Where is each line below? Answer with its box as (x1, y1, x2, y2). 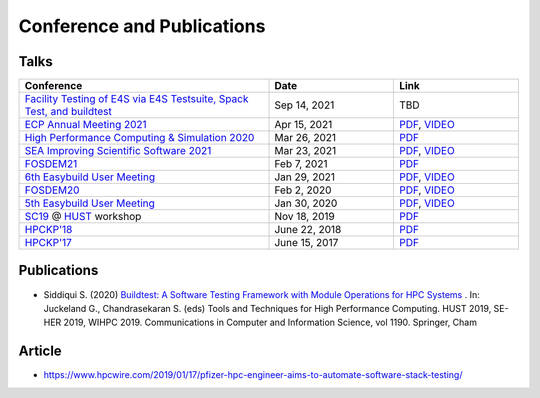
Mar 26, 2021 (274, 131, 337, 145)
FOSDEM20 (24, 183, 80, 197)
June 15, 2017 (274, 236, 339, 250)
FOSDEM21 (24, 157, 78, 171)
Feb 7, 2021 (274, 157, 328, 171)
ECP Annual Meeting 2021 (24, 118, 147, 132)
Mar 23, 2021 (274, 144, 337, 158)
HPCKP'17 (24, 236, 72, 250)
